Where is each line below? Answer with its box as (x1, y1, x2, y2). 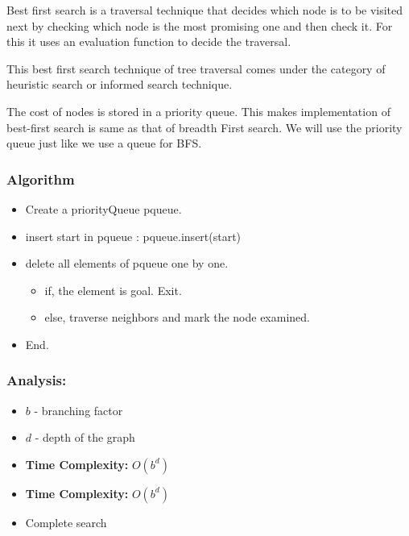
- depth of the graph (35, 429, 135, 446)
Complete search (25, 513, 107, 530)
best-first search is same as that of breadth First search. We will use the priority (6, 118, 403, 135)
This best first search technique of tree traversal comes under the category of (6, 60, 386, 77)
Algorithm (6, 168, 75, 189)
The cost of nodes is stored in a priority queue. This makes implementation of (6, 102, 390, 119)
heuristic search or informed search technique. (6, 76, 233, 93)
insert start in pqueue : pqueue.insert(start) (25, 227, 242, 244)
